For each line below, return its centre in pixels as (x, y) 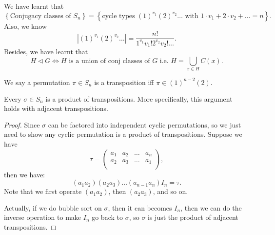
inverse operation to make (43, 217)
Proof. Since (22, 124)
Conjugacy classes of (40, 16)
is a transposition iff (124, 82)
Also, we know (25, 26)
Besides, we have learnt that (46, 52)
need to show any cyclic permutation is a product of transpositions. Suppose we (123, 134)
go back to (107, 217)
